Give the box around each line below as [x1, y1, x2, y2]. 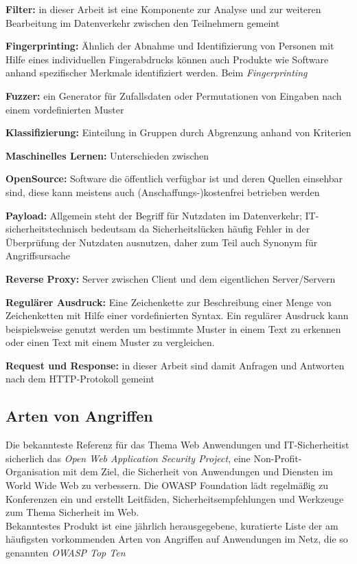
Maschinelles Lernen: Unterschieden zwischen [5, 148, 209, 162]
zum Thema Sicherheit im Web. [5, 505, 139, 519]
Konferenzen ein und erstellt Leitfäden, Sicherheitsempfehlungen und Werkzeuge [5, 491, 344, 506]
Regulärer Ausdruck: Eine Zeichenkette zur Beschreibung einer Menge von [5, 294, 332, 309]
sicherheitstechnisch [5, 221, 88, 236]
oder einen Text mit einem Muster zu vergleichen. [5, 335, 215, 349]
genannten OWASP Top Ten [5, 545, 126, 560]
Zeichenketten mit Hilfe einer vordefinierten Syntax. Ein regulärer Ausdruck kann [5, 308, 349, 323]
